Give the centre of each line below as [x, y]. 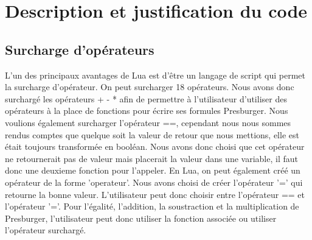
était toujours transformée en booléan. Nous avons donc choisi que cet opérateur [155, 146]
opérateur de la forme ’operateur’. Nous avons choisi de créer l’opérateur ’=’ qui [154, 182]
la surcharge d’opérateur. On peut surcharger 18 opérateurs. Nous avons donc [150, 87]
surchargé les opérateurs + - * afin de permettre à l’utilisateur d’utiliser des [146, 98]
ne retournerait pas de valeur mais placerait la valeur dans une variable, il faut [151, 158]
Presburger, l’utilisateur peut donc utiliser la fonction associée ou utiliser [141, 218]
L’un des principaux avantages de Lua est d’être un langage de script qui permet [155, 75]
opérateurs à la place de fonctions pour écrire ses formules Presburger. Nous [147, 111]
